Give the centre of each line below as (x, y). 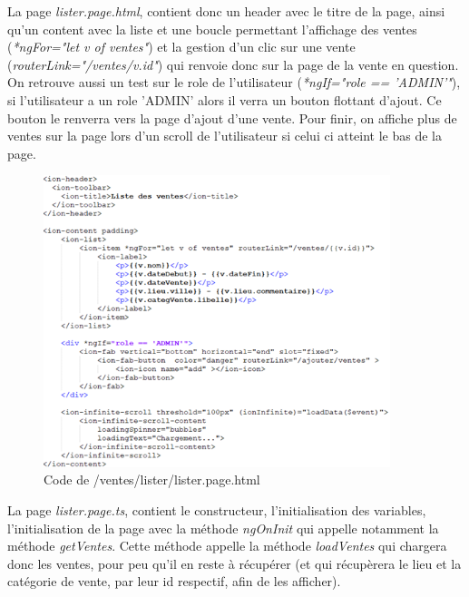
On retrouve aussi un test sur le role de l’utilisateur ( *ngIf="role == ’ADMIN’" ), (234, 82)
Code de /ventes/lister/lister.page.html (152, 480)
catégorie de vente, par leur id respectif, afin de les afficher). (174, 581)
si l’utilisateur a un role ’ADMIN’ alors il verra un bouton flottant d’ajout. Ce (225, 99)
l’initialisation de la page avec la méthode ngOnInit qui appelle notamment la (223, 528)
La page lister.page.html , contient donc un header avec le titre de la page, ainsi (226, 11)
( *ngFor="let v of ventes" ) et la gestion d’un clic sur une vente (181, 47)
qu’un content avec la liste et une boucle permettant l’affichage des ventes (212, 29)
